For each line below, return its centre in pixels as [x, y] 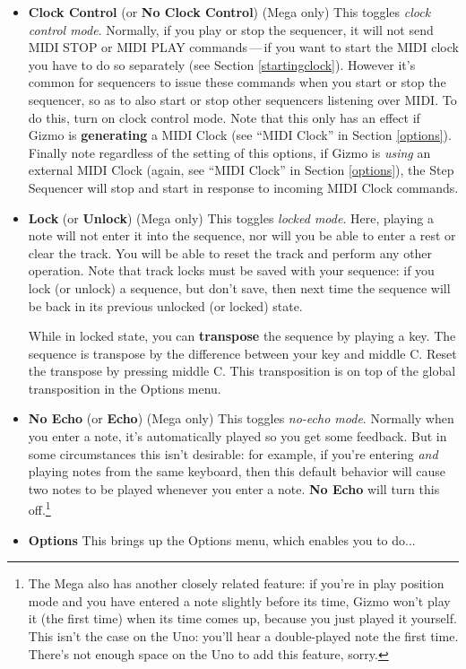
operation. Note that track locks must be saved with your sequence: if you [231, 270]
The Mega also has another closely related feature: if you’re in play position [236, 583]
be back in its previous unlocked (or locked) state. [165, 305]
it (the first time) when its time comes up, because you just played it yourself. [242, 618]
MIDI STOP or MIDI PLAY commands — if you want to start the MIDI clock [243, 47]
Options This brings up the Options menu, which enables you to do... [222, 539]
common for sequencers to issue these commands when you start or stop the [237, 82]
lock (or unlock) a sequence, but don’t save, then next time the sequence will [239, 287]
